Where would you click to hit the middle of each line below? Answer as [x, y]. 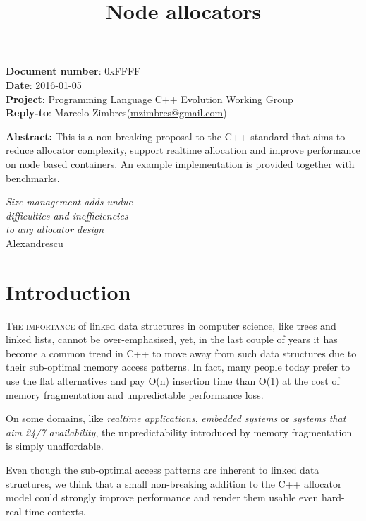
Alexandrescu [35, 242]
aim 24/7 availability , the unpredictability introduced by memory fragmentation [179, 432]
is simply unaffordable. [55, 446]
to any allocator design [55, 229]
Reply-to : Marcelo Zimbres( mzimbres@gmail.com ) [116, 113]
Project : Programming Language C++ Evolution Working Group [150, 98]
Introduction [68, 291]
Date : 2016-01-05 [44, 84]
